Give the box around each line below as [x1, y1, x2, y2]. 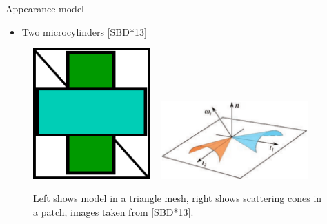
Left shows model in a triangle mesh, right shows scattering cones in [33, 191, 322, 205]
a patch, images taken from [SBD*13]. [33, 204, 194, 218]
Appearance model [6, 1, 84, 15]
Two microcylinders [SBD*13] [21, 24, 147, 39]
